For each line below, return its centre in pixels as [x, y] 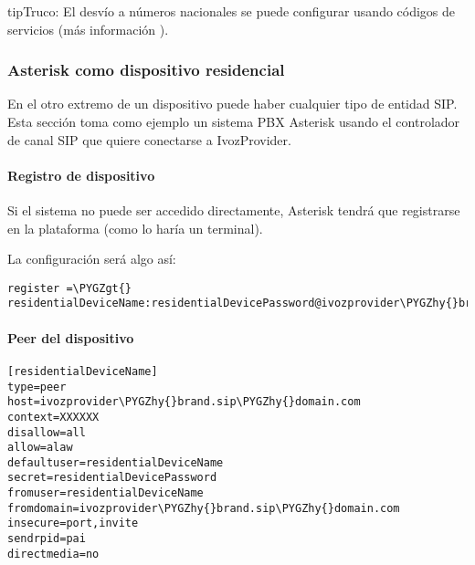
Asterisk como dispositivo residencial [146, 70]
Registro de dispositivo [81, 175]
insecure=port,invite [73, 523]
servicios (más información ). [88, 29]
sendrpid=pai [47, 539]
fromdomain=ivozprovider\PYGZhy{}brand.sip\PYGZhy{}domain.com [204, 508]
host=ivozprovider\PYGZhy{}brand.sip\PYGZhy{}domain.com [184, 402]
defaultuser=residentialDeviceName [116, 462]
